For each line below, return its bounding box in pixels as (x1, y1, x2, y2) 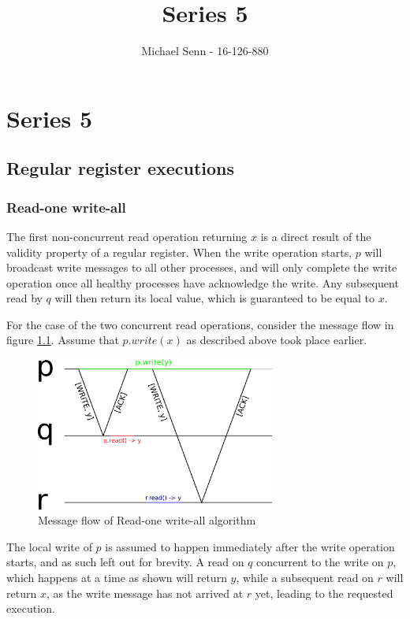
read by (6, 290, 43, 306)
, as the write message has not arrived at (46, 584, 244, 601)
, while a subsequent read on (236, 569, 374, 585)
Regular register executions (6, 156, 235, 180)
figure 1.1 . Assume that (6, 332, 119, 348)
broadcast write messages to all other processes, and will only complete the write (6, 259, 397, 276)
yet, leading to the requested (255, 584, 393, 601)
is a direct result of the (260, 228, 371, 244)
